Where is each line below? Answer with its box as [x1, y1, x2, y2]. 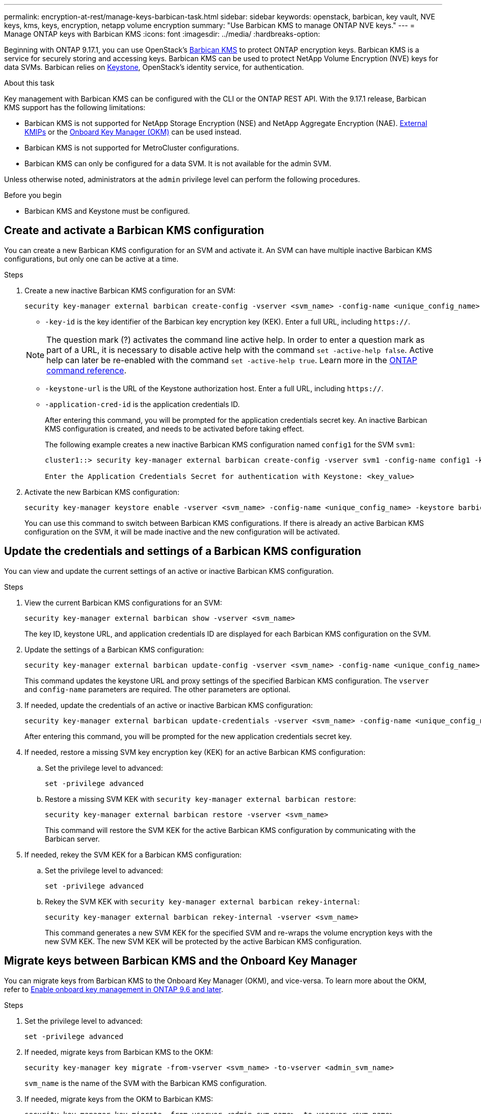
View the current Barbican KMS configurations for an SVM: [24, 598, 222, 607]
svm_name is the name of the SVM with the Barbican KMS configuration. [24, 1078, 267, 1087]
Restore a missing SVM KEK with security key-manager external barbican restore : [45, 794, 356, 803]
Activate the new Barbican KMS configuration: [24, 487, 179, 496]
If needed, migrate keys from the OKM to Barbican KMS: [24, 1094, 213, 1103]
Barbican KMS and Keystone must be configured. [24, 207, 190, 215]
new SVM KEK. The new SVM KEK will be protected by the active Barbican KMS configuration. [45, 936, 362, 946]
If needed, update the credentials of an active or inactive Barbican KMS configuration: [24, 700, 313, 710]
